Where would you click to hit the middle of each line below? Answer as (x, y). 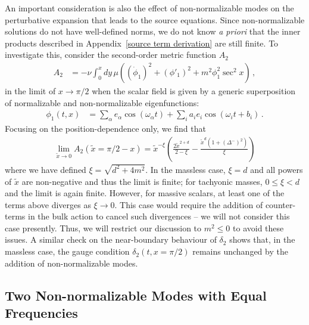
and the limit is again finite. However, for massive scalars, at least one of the (145, 193)
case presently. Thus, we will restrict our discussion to (103, 227)
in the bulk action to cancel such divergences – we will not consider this (159, 216)
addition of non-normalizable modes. (71, 263)
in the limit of (30, 91)
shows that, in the (262, 239)
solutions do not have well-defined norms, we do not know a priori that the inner (153, 31)
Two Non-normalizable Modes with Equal (136, 295)
